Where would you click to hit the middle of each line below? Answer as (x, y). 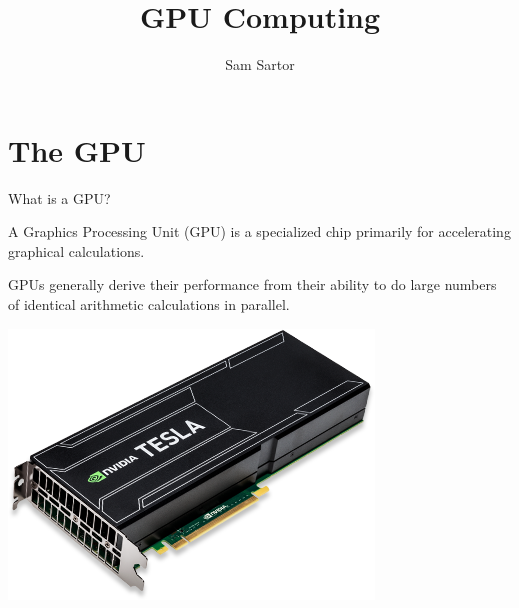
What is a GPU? (59, 197)
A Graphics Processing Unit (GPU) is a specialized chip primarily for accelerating (259, 231)
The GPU (77, 149)
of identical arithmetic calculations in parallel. (149, 304)
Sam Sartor (260, 64)
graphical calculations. (76, 250)
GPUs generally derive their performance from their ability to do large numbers (252, 284)
